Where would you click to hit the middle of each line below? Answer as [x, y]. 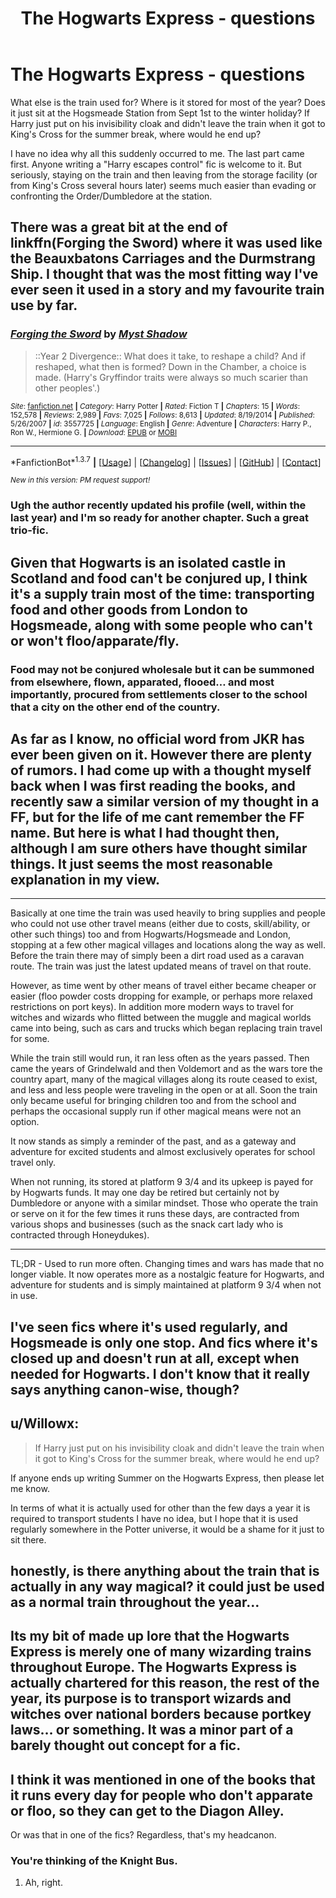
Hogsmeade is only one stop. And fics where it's [164, 1342]
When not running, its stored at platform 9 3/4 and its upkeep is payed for [162, 1182]
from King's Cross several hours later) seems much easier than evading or [163, 185]
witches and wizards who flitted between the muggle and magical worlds [161, 1018]
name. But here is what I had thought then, [145, 832]
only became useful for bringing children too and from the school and [153, 1101]
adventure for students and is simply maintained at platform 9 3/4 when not [166, 1285]
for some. [30, 1039]
